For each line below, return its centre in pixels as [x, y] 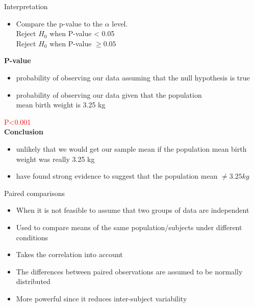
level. [120, 23]
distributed [33, 281]
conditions [32, 237]
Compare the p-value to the [59, 23]
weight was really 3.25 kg [55, 159]
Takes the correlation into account [69, 254]
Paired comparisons [35, 193]
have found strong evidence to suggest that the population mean [117, 176]
